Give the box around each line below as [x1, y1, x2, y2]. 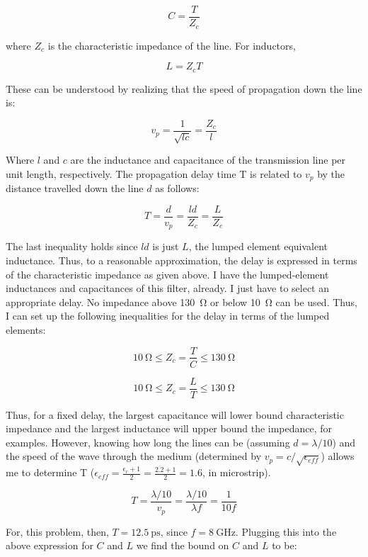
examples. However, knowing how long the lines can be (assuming [6, 434, 290, 449]
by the [317, 166, 345, 181]
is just [152, 239, 179, 254]
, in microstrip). [202, 465, 271, 480]
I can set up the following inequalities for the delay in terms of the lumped [6, 308, 330, 323]
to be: [272, 538, 297, 553]
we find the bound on [136, 538, 229, 553]
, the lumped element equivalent [188, 239, 328, 254]
